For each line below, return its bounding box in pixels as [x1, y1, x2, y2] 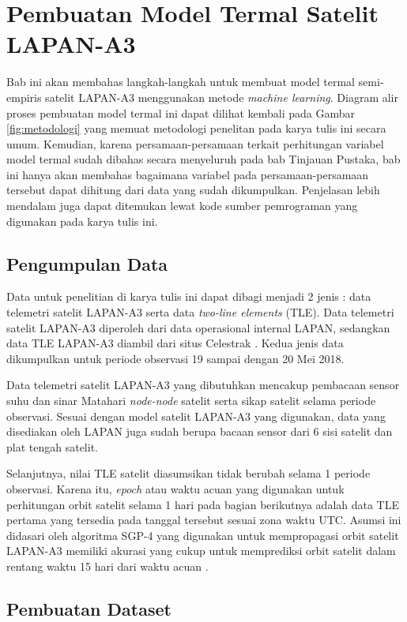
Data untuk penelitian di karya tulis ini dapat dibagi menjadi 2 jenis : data [6, 288, 371, 305]
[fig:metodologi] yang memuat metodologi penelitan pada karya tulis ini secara [6, 120, 386, 137]
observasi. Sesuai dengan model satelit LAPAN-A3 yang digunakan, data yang [6, 407, 386, 424]
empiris [6, 88, 42, 105]
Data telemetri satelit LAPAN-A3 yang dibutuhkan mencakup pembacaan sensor [6, 377, 400, 393]
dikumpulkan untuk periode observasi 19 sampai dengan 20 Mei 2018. [6, 350, 345, 366]
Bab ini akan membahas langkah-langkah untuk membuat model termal [6, 73, 355, 90]
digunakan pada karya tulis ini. [6, 212, 158, 229]
